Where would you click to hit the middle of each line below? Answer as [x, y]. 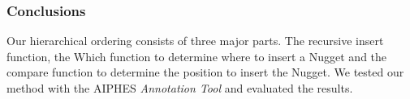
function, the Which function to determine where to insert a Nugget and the [197, 56]
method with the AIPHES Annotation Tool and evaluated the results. [180, 88]
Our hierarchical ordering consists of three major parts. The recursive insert [195, 41]
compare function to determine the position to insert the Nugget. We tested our [205, 72]
